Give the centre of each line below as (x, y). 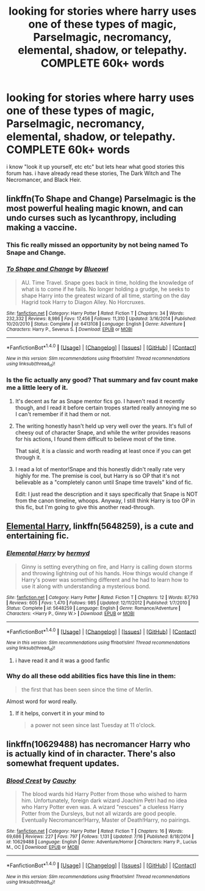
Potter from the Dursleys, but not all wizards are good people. (99, 814)
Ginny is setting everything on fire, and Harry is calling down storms (107, 567)
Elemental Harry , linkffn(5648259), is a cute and (100, 527)
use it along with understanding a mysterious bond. (86, 586)
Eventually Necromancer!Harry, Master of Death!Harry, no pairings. (106, 820)
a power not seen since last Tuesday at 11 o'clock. (93, 725)
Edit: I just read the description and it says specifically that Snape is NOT (106, 494)
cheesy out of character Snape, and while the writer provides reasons (103, 432)
